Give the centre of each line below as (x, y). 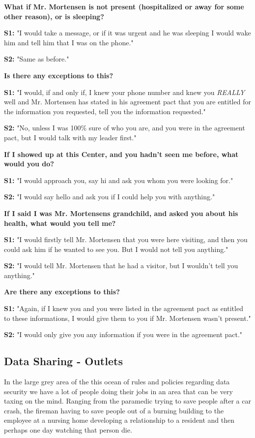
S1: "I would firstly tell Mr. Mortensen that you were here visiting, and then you (126, 239)
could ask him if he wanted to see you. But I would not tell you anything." (116, 249)
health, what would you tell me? (60, 223)
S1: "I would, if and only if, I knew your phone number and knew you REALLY (125, 92)
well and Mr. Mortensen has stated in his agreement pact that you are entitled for (127, 102)
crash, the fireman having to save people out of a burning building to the (114, 410)
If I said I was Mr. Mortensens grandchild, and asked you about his (121, 213)
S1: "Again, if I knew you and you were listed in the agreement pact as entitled (124, 308)
